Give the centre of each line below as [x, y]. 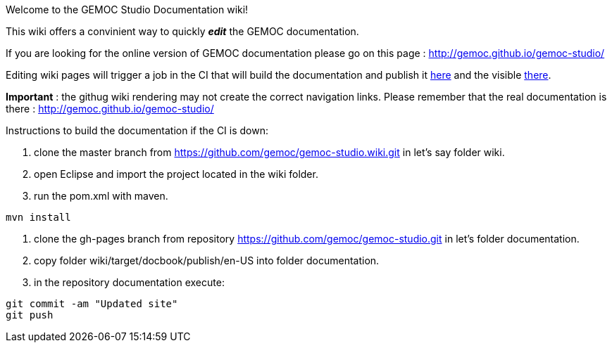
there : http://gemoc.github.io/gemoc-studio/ [110, 109]
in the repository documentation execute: [129, 282]
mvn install [38, 217]
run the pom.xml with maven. [101, 196]
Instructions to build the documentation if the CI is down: [137, 130]
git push [30, 315]
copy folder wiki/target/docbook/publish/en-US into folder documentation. [207, 260]
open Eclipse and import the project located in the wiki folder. [176, 174]
